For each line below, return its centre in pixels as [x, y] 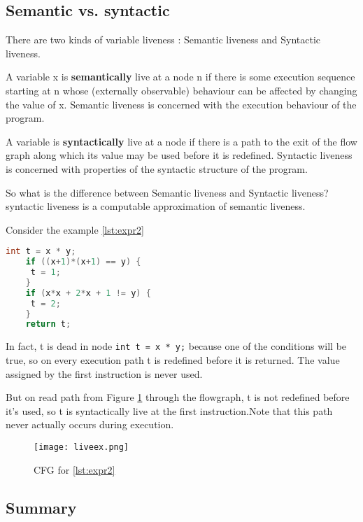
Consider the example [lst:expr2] [75, 229]
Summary [41, 507]
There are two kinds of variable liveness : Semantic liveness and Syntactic [163, 40]
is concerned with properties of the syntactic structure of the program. [157, 168]
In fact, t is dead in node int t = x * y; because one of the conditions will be [176, 346]
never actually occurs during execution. [90, 424]
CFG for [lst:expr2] [74, 469]
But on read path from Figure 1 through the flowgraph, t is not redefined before [178, 397]
